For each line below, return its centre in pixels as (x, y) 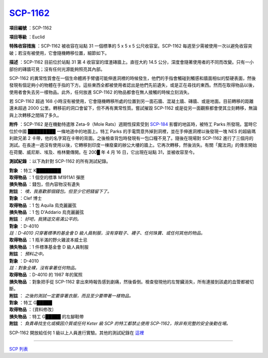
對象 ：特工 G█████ (31, 303)
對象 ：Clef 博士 (26, 198)
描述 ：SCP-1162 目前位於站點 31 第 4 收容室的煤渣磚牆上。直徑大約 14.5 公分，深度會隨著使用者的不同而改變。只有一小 (132, 62)
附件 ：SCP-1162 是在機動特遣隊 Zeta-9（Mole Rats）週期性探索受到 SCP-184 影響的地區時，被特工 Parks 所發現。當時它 (133, 124)
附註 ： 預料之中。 (28, 254)
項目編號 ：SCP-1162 (31, 28)
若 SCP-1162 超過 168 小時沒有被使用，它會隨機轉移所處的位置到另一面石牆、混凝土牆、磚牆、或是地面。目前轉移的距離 (132, 101)
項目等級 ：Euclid (27, 37)
